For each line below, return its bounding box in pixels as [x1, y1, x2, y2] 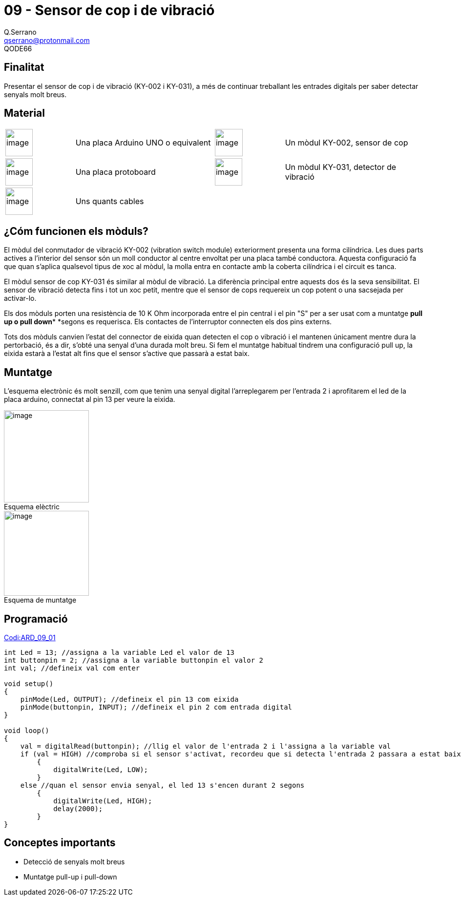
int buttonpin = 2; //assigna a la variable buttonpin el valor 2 [4, 656, 264, 664]
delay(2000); [53, 804, 103, 813]
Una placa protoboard [75, 167, 156, 177]
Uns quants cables [75, 196, 144, 207]
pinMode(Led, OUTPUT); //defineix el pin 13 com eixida [20, 695, 239, 703]
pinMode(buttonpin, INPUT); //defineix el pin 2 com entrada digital [20, 703, 293, 711]
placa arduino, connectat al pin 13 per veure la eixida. [4, 395, 175, 404]
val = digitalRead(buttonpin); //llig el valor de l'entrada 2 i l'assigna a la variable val [20, 742, 391, 750]
